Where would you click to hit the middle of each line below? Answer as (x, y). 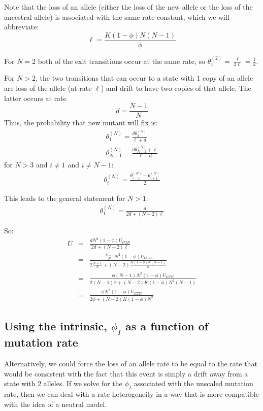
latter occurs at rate (35, 98)
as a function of (167, 326)
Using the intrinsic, (56, 326)
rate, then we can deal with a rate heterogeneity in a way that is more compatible (131, 394)
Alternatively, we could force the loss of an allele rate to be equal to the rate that (131, 364)
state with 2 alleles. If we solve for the (63, 383)
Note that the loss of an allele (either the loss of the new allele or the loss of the (128, 7)
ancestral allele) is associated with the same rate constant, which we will (117, 16)
